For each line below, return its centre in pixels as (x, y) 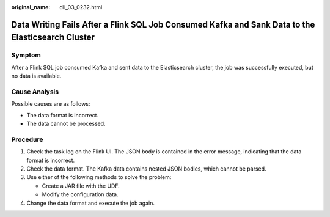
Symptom (26, 55)
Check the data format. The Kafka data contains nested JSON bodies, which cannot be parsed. (146, 169)
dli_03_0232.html (81, 7)
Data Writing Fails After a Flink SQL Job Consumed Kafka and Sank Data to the (163, 24)
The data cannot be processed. (66, 124)
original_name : (31, 7)
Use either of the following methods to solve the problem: (99, 177)
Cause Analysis (35, 92)
